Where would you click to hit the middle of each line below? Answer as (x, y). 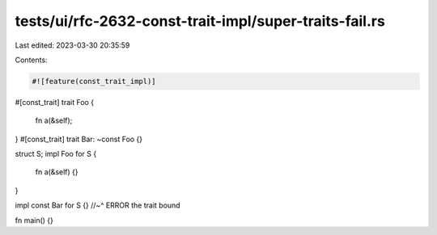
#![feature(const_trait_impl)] (94, 81)
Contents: (31, 60)
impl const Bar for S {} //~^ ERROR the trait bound (98, 205)
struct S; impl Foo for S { (56, 154)
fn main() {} (34, 220)
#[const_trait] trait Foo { (55, 102)
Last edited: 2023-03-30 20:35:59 (72, 45)
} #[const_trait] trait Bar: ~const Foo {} (79, 139)
